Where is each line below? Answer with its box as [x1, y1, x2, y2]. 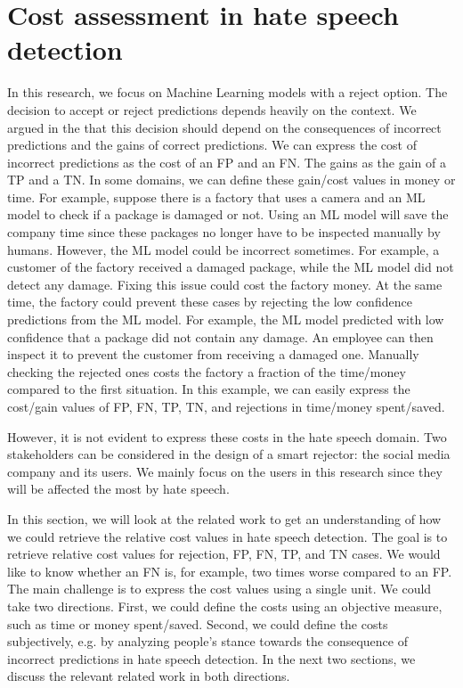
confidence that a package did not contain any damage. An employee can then [7, 327, 434, 346]
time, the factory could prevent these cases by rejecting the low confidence [7, 292, 412, 311]
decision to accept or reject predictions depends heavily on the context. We [7, 100, 417, 119]
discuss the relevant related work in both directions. [7, 667, 290, 685]
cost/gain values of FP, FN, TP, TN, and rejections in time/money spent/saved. [7, 397, 445, 415]
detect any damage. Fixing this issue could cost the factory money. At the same [7, 274, 443, 293]
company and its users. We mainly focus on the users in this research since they [7, 462, 443, 480]
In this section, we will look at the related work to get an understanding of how [7, 509, 442, 528]
